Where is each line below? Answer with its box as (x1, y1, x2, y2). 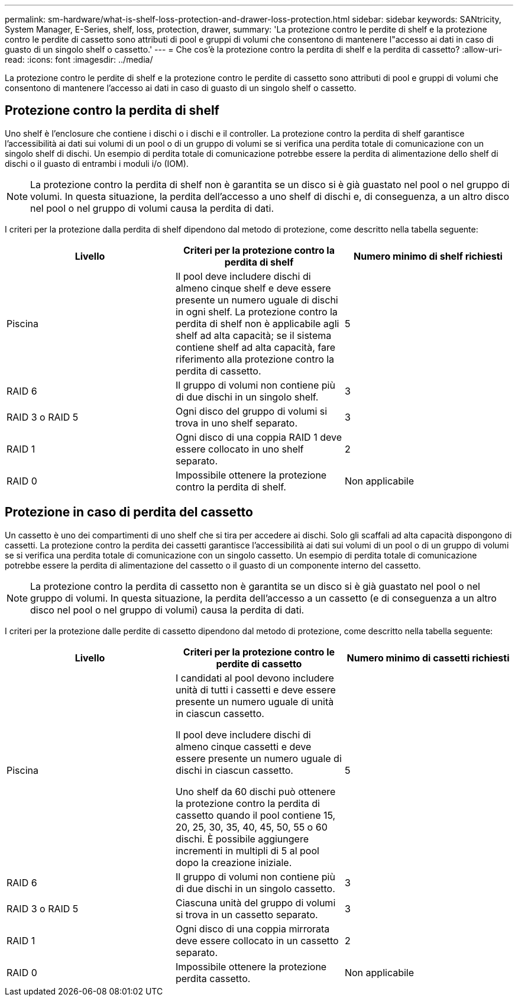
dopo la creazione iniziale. (175, 856, 292, 868)
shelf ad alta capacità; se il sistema (175, 329, 332, 341)
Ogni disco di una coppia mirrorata (175, 922, 330, 935)
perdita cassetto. (175, 972, 251, 984)
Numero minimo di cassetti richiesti (347, 651, 510, 664)
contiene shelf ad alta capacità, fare (175, 341, 335, 353)
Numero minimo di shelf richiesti (354, 250, 503, 262)
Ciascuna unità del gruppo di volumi (175, 896, 336, 909)
